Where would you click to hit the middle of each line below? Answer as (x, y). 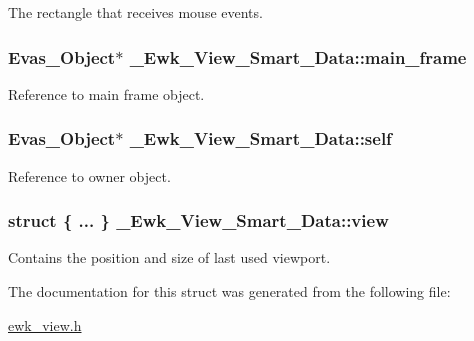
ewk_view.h (45, 324)
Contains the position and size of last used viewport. (169, 257)
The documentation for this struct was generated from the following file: (229, 291)
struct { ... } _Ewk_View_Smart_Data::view (198, 220)
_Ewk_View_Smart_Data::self (260, 138)
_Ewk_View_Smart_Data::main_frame (298, 56)
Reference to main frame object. (106, 93)
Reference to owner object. (89, 175)
